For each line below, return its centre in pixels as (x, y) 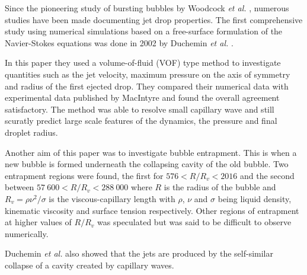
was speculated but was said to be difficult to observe (194, 222)
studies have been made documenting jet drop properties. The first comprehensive (154, 19)
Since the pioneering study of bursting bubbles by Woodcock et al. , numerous (147, 8)
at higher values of (38, 222)
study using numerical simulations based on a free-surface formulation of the (144, 31)
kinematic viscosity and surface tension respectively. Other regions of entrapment (152, 210)
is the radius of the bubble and (220, 187)
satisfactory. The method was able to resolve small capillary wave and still (140, 109)
